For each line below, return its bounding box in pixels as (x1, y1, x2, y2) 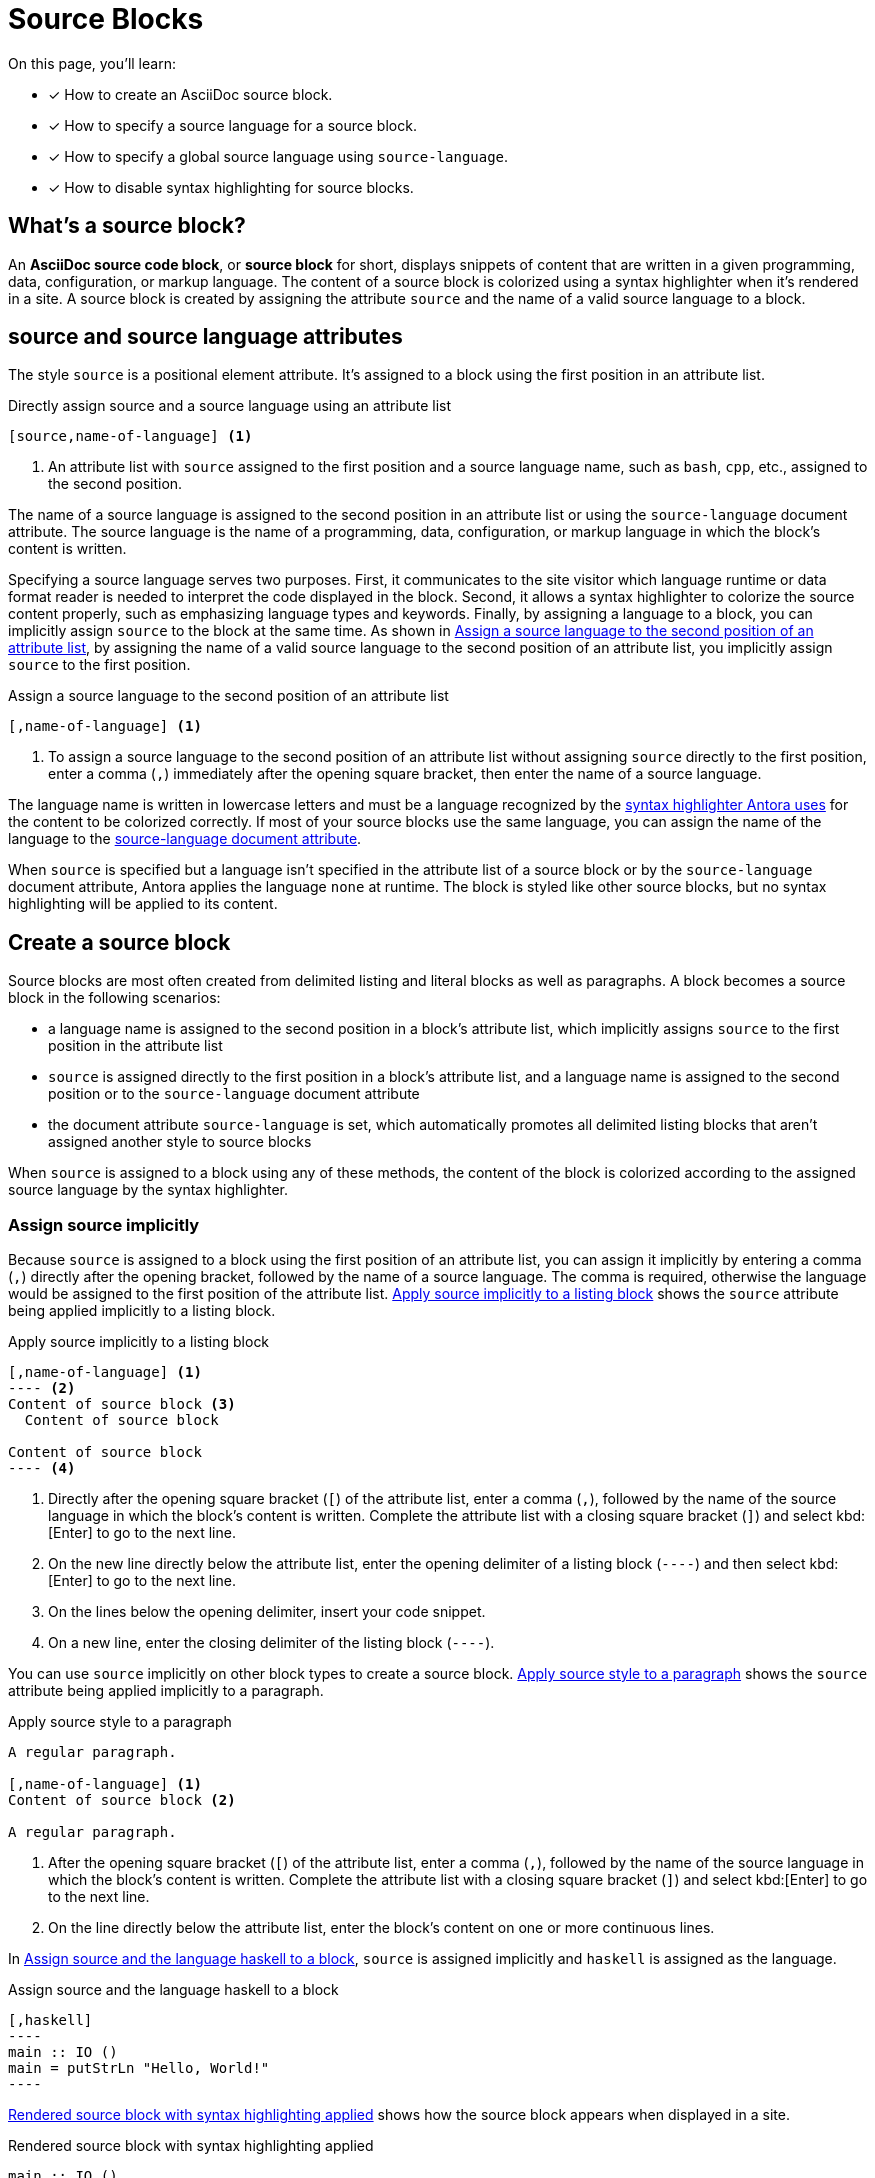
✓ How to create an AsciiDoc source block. (48, 85, 333, 103)
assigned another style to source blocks (48, 1133, 312, 1151)
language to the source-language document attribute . (8, 830, 362, 848)
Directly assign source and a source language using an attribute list (8, 397, 452, 415)
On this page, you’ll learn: (8, 54, 176, 72)
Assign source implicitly (8, 1214, 200, 1235)
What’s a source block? (8, 213, 246, 239)
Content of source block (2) (8, 1792, 236, 1809)
